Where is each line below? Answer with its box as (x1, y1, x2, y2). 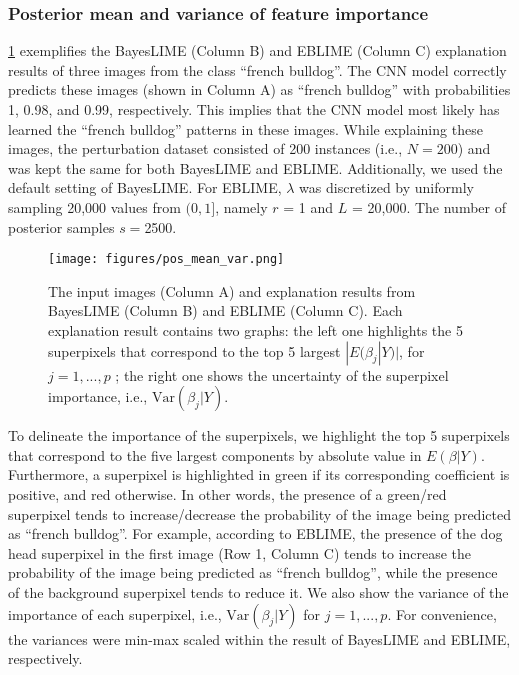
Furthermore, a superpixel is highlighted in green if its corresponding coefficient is (8, 464, 510, 485)
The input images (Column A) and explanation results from (48, 280, 416, 301)
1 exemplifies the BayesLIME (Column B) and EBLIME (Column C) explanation (8, 40, 507, 61)
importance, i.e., (48, 386, 148, 407)
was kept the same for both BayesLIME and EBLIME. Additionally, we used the (8, 157, 503, 178)
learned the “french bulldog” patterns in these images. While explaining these (8, 118, 483, 139)
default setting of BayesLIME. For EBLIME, (8, 177, 282, 198)
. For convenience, (387, 603, 497, 624)
